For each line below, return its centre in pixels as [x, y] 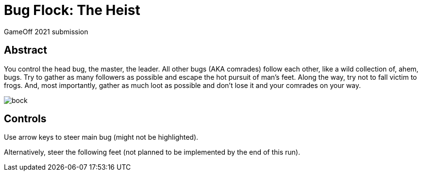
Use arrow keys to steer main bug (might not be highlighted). [101, 137]
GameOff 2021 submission [46, 31]
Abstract [25, 50]
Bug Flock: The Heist [72, 10]
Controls [25, 119]
